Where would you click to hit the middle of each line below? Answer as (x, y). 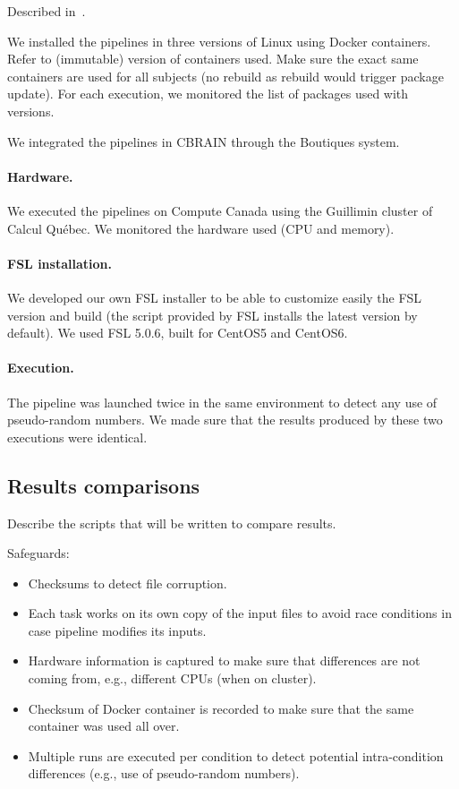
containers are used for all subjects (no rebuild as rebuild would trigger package (225, 76)
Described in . (47, 11)
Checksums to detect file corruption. (127, 583)
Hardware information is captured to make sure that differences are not (224, 660)
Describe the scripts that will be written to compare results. (172, 523)
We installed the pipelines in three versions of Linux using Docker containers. (219, 41)
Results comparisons (104, 485)
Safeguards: (38, 553)
